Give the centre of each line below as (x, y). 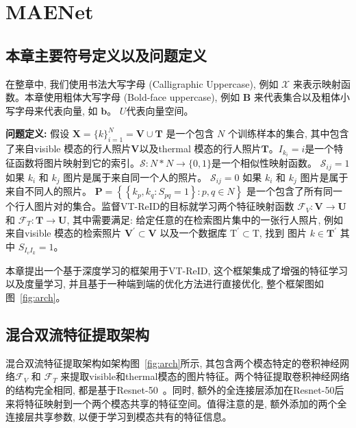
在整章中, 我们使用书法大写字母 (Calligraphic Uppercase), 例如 (142, 83)
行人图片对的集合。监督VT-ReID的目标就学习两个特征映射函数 (154, 206)
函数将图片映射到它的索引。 (77, 163)
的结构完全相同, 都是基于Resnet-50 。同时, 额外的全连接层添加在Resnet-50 (170, 389)
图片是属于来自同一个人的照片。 (135, 177)
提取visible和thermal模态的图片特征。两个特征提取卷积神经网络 (210, 376)
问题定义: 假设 (38, 133)
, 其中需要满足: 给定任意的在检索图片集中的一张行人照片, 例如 (205, 219)
